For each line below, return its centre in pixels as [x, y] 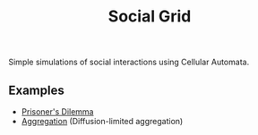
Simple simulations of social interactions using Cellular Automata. [129, 62]
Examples [36, 90]
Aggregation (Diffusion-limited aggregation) [102, 121]
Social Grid [150, 17]
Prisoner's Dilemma [57, 112]
